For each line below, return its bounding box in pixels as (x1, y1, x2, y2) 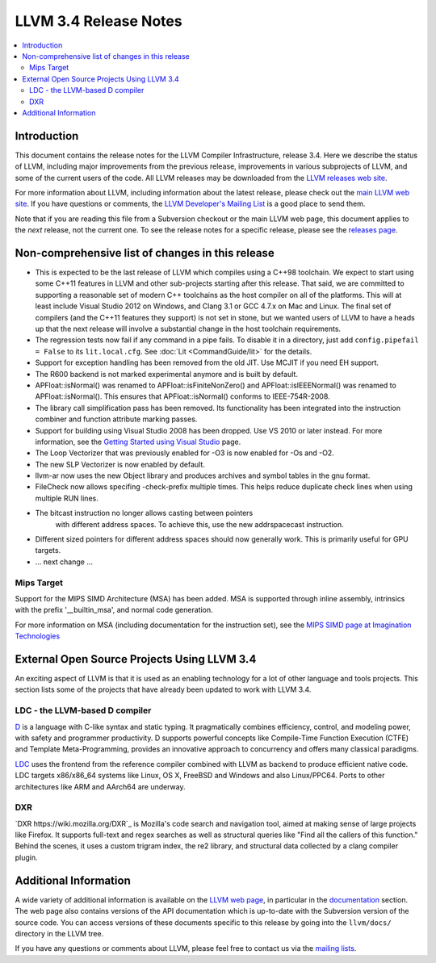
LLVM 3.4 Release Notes (15, 12, 182, 30)
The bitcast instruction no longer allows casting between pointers (35, 509, 254, 518)
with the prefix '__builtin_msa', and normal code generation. (15, 605, 213, 615)
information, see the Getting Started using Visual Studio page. (35, 437, 241, 446)
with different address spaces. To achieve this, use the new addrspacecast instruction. (55, 519, 345, 529)
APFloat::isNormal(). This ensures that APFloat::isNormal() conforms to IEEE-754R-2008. (35, 391, 330, 401)
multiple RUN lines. (35, 493, 99, 503)
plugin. (15, 852, 38, 862)
